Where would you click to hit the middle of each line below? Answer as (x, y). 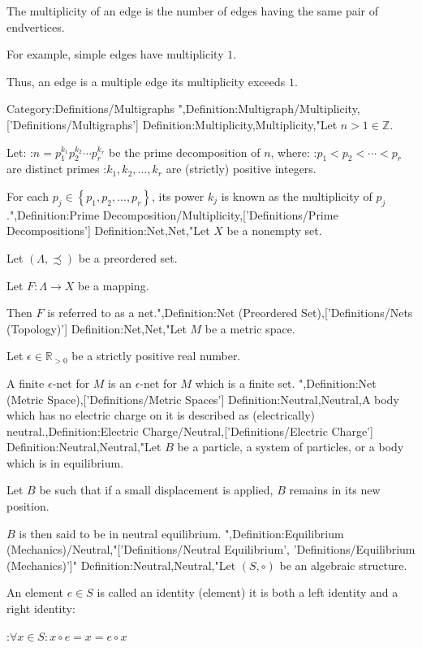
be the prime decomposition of (185, 152)
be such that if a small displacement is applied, (156, 490)
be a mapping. (114, 285)
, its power (178, 196)
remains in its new (335, 490)
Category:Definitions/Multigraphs (90, 109)
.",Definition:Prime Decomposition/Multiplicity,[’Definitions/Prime (172, 214)
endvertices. (36, 26)
